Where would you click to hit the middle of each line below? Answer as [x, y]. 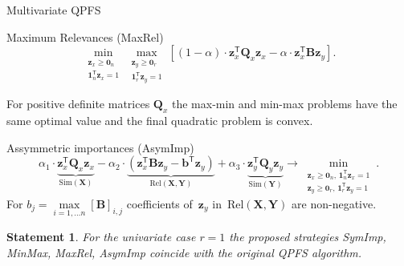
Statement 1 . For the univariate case [101, 237]
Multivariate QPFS [54, 10]
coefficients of [159, 203]
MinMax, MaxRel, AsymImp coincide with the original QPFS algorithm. [184, 252]
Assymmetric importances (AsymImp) [100, 147]
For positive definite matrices [78, 104]
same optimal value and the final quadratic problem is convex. [160, 121]
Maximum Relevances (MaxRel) [85, 36]
